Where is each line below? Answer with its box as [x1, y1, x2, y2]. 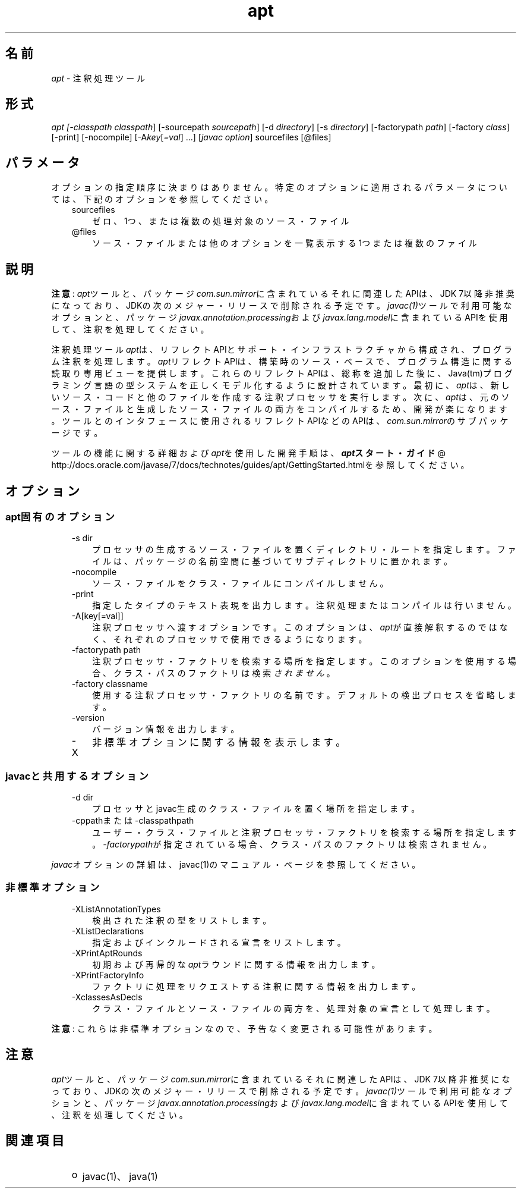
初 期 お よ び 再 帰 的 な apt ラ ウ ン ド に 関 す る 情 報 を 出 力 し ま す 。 [92, 959, 380, 969]
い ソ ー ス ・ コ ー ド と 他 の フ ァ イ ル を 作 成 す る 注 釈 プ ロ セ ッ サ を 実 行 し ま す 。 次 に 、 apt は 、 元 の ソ [51, 392, 510, 403]
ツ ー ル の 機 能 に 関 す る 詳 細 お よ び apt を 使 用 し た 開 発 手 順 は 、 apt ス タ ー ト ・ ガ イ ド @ [51, 448, 446, 459]
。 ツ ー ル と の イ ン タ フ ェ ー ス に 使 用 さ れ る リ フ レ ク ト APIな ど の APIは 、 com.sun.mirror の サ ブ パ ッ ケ [51, 416, 509, 426]
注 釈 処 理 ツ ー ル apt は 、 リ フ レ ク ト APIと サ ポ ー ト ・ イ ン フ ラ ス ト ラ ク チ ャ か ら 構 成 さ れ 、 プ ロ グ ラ [51, 344, 513, 355]
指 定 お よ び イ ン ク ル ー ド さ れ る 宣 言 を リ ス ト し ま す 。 [92, 937, 346, 947]
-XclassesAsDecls [71, 991, 143, 1002]
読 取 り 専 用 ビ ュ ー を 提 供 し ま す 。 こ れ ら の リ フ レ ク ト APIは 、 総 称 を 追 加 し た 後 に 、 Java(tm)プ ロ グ [51, 368, 513, 379]
